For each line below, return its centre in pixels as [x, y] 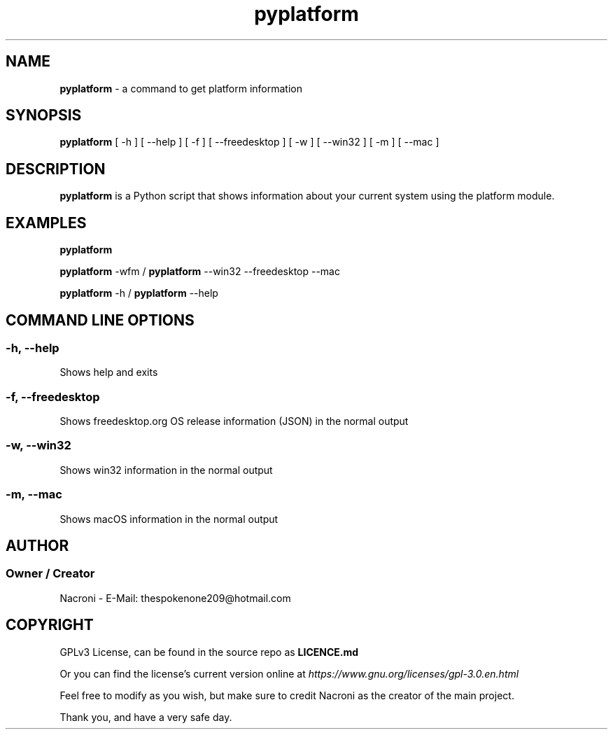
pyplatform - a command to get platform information [181, 88]
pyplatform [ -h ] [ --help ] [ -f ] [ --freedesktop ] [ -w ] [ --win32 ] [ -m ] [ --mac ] [249, 142]
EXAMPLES [46, 223]
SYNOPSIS [44, 115]
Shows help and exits [109, 372]
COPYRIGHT [50, 625]
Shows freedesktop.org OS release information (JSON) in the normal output [234, 421]
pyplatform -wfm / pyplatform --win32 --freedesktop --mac [200, 272]
